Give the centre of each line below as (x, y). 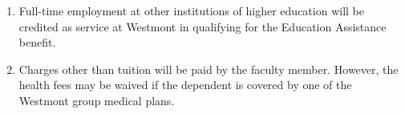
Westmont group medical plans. (97, 100)
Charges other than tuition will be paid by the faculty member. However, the (209, 69)
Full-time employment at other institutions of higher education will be (191, 10)
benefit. (37, 42)
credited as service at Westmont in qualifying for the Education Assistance (202, 26)
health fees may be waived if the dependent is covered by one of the (185, 85)
